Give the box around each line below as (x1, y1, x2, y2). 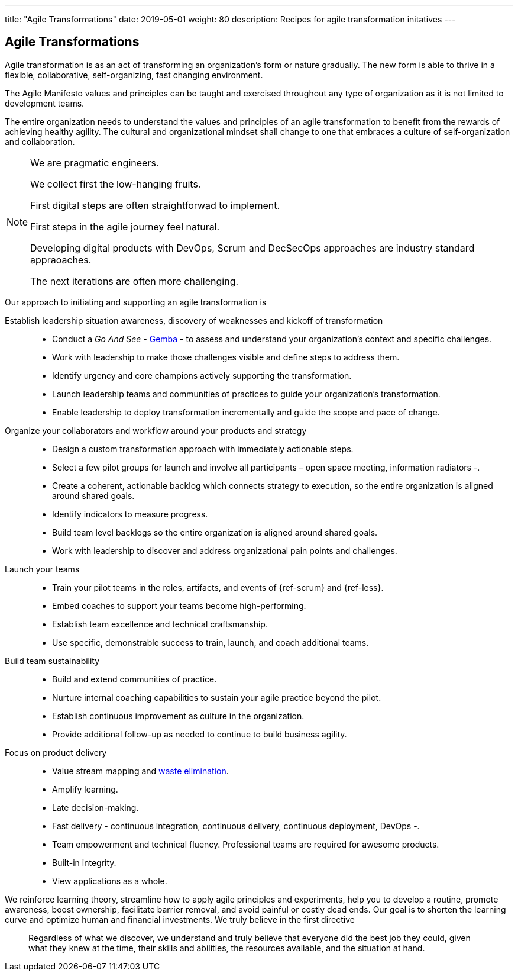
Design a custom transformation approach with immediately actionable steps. (52, 443, 354, 454)
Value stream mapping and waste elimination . (52, 765, 229, 776)
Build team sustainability (5, 655, 100, 666)
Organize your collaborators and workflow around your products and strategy (5, 425, 307, 436)
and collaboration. (5, 136, 75, 147)
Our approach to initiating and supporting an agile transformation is (5, 297, 267, 307)
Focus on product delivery (5, 747, 107, 758)
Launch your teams (5, 563, 80, 574)
